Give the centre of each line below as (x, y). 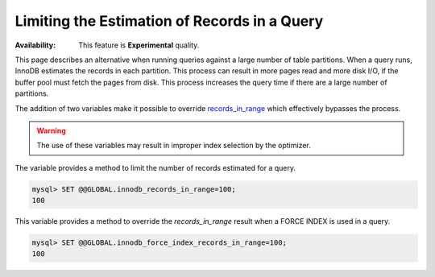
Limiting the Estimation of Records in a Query (169, 21)
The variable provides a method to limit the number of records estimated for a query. (155, 167)
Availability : (35, 45)
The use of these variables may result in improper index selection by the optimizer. (174, 146)
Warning (51, 130)
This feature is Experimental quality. (139, 45)
